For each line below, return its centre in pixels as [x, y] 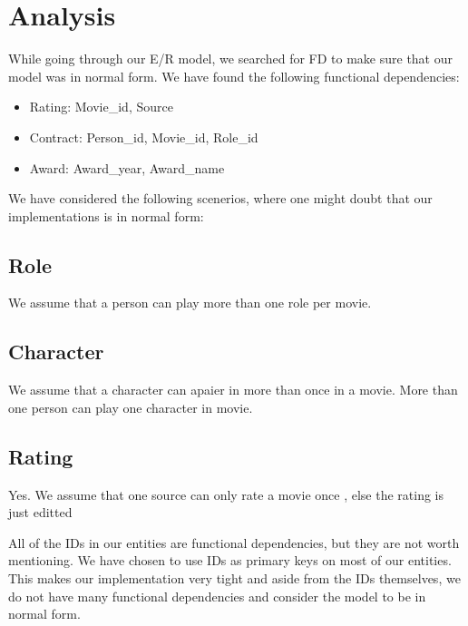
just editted [40, 512]
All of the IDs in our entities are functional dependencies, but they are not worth [234, 542]
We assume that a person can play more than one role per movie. [190, 303]
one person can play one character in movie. [131, 407]
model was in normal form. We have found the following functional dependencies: [234, 76]
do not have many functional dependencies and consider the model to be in [217, 596]
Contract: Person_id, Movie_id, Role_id [144, 137]
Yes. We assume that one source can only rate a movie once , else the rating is [226, 494]
